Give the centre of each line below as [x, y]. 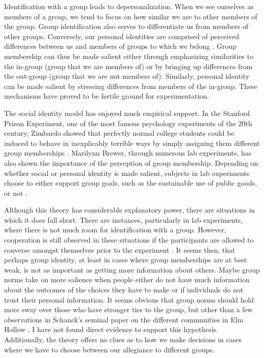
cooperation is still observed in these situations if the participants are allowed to [129, 240]
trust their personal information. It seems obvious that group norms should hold [129, 299]
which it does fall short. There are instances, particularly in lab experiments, [124, 219]
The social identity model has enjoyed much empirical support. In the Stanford [127, 113]
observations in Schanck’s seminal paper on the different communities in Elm [124, 319]
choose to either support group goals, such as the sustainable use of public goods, [131, 183]
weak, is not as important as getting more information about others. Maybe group [132, 269]
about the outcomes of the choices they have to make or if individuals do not [124, 290]
